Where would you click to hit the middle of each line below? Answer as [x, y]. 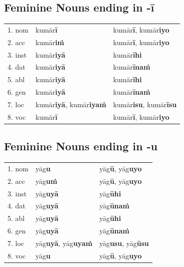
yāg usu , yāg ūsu [124, 243]
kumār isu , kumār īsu [145, 104]
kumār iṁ [50, 42]
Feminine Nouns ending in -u [81, 146]
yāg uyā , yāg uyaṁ [64, 243]
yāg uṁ [46, 181]
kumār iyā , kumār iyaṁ [71, 104]
